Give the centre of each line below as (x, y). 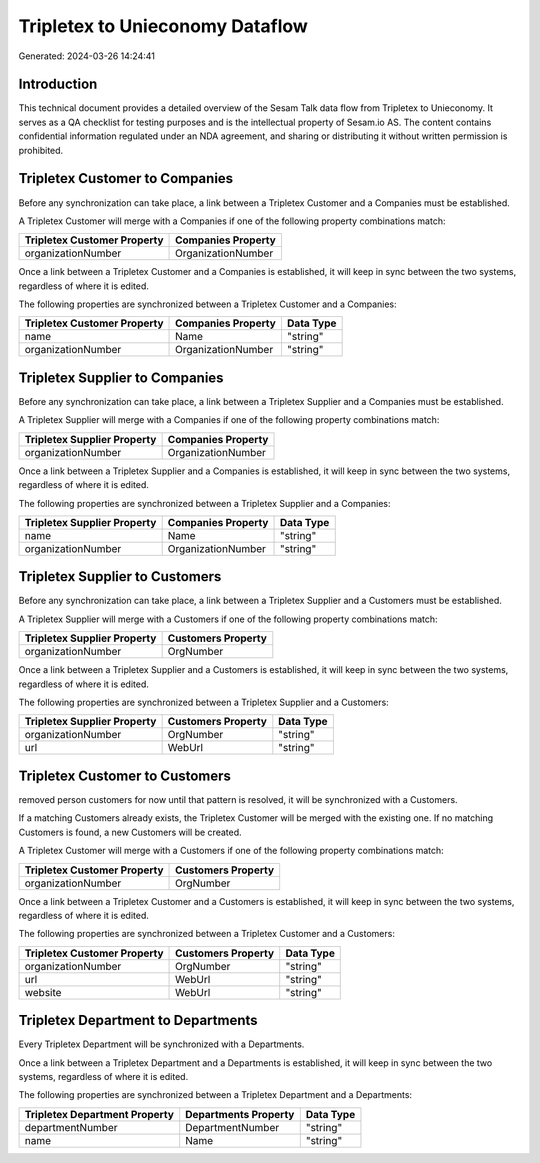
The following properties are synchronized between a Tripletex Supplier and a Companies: (204, 503)
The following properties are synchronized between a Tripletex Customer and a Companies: (207, 304)
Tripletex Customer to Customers (125, 775)
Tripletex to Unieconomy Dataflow (163, 26)
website (43, 992)
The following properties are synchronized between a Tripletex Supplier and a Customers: (203, 702)
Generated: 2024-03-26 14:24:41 (86, 56)
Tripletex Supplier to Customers (120, 576)
